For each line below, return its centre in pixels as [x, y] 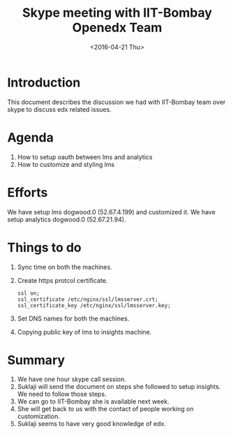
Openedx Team [117, 28]
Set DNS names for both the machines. [73, 318]
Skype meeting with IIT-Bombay [117, 13]
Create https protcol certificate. [62, 280]
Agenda [30, 137]
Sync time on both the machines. [65, 267]
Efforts [28, 192]
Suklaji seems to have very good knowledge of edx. [91, 424]
